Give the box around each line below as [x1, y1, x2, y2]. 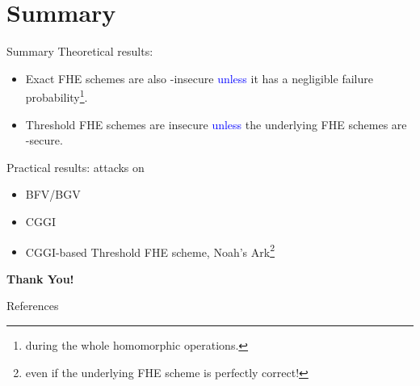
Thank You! [6, 270, 74, 287]
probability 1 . [25, 86, 88, 105]
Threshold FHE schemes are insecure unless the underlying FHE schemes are [25, 115, 407, 132]
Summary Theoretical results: [6, 43, 153, 60]
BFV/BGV [25, 186, 81, 203]
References [6, 297, 59, 314]
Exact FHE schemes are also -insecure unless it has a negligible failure [25, 69, 373, 86]
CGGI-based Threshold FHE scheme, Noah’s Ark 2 [25, 241, 275, 260]
